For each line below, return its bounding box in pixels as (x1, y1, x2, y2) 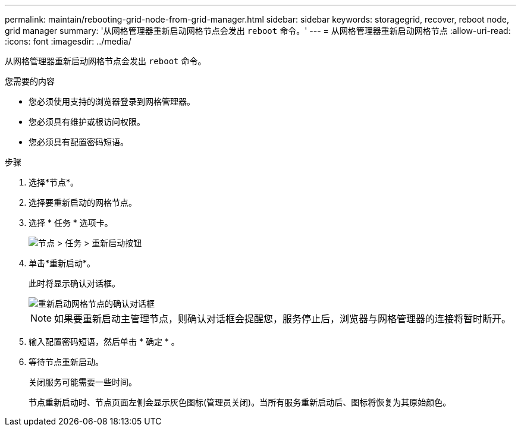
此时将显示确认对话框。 (29, 278, 120, 288)
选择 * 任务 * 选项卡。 (29, 218, 113, 228)
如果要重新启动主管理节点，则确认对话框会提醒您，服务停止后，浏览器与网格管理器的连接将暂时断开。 (54, 313, 511, 325)
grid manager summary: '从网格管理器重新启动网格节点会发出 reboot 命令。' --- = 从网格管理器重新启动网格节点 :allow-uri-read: (5, 26, 511, 36)
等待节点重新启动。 (29, 357, 103, 367)
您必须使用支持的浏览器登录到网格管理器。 (29, 96, 195, 106)
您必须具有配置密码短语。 (29, 137, 128, 147)
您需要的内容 (5, 76, 55, 86)
